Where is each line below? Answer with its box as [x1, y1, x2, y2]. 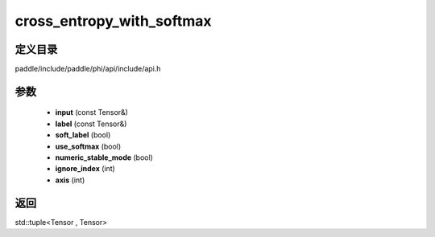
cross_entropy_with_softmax [14, 12, 213, 30]
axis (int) [55, 175, 85, 185]
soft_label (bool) [55, 130, 111, 140]
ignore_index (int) [55, 164, 116, 174]
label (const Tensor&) [55, 119, 127, 129]
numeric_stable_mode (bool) [55, 153, 153, 162]
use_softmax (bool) [55, 141, 122, 151]
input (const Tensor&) [55, 108, 129, 117]
